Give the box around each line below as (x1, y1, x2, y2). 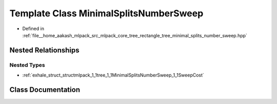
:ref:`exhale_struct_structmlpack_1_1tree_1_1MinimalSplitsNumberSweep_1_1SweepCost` (22, 72, 205, 79)
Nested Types (9, 61, 46, 68)
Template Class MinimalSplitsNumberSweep (9, 8, 204, 19)
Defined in (22, 25, 45, 32)
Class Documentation (9, 85, 81, 94)
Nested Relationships (9, 46, 80, 55)
